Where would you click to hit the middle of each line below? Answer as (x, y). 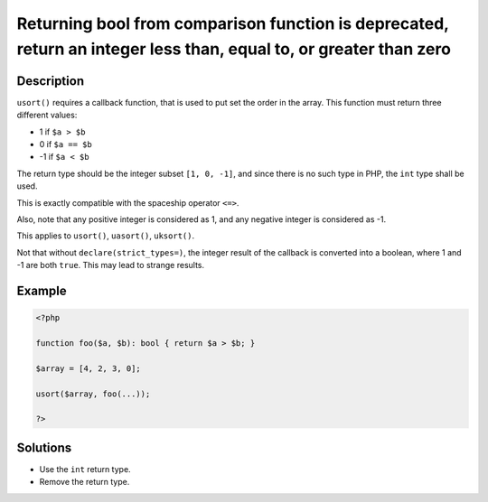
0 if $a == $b (66, 144)
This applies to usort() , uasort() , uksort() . (105, 236)
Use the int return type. (85, 469)
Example (42, 290)
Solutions (44, 447)
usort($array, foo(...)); (93, 394)
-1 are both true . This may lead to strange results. (111, 265)
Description (51, 81)
